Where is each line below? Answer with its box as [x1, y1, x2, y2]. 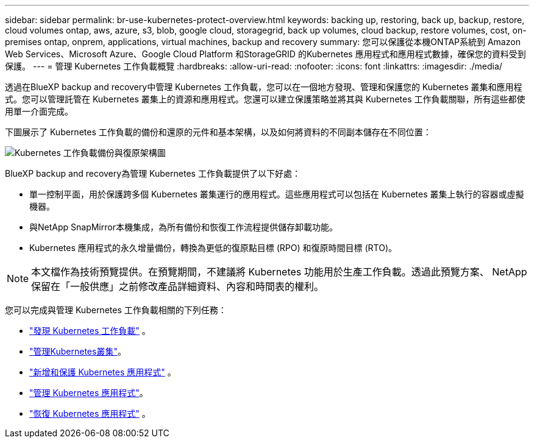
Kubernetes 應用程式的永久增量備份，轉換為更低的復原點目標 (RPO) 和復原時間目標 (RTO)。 [29, 243, 397, 253]
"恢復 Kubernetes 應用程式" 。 [29, 408, 151, 419]
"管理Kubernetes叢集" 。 [29, 346, 126, 356]
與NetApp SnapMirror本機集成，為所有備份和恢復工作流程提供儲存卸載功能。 [29, 222, 338, 232]
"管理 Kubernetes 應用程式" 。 [29, 388, 148, 398]
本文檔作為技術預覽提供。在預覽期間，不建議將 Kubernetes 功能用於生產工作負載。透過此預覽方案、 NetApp [31, 266, 527, 278]
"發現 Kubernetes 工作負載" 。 [29, 325, 151, 336]
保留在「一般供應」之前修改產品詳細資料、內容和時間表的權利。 [31, 280, 324, 292]
